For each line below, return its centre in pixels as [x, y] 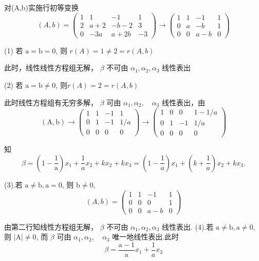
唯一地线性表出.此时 [146, 237]
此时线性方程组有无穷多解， [51, 102]
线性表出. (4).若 [188, 226]
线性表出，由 [184, 102]
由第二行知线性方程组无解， [51, 226]
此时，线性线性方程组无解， [51, 68]
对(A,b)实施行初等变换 [42, 7]
